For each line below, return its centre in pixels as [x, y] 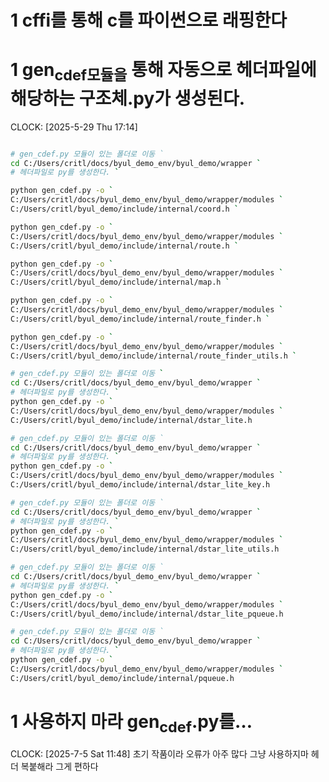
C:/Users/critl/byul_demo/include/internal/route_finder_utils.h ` [154, 356]
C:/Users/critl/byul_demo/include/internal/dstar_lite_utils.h [145, 549]
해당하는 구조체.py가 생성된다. [128, 98]
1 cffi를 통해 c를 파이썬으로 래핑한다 [149, 20]
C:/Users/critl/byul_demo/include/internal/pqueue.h [122, 678]
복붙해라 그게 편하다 [59, 767]
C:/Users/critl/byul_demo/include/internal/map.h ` [120, 282]
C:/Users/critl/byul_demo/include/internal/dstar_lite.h [131, 420]
